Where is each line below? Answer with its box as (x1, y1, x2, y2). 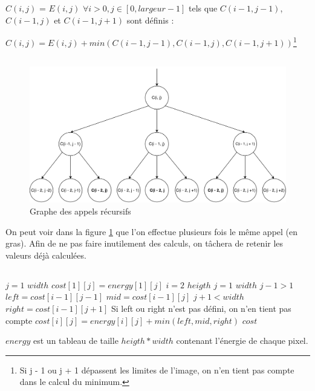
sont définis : (126, 13, 174, 26)
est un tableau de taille (33, 334, 119, 347)
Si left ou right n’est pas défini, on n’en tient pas (111, 302, 291, 315)
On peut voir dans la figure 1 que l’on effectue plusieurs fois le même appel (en (5, 225, 298, 238)
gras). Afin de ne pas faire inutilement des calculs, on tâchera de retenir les (5, 237, 284, 250)
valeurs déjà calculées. (5, 248, 86, 261)
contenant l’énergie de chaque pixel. (176, 334, 308, 347)
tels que (189, 2, 218, 14)
